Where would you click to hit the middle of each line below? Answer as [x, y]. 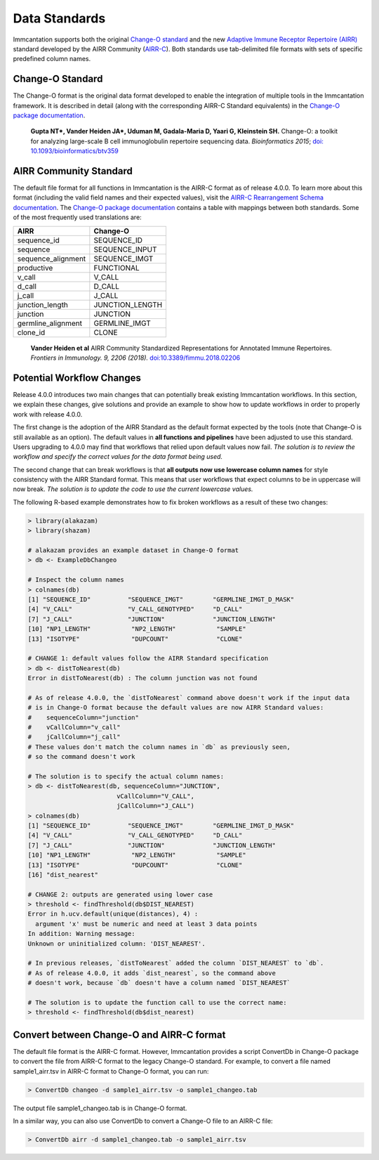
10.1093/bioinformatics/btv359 [75, 151]
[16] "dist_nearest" [63, 874]
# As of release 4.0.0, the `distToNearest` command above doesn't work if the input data [189, 698]
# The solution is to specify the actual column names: [126, 776]
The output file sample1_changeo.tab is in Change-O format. [100, 1108]
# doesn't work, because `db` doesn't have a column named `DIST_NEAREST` [159, 983]
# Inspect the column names [76, 580]
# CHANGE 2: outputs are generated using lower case [120, 894]
